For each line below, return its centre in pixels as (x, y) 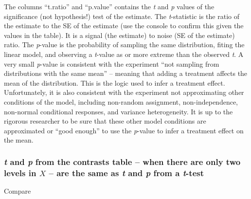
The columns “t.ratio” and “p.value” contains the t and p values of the (109, 6)
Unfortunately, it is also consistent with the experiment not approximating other (124, 92)
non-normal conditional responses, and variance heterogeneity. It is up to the (118, 111)
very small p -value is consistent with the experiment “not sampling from (112, 63)
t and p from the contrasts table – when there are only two (122, 161)
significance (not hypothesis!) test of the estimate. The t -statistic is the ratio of (122, 16)
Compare (18, 191)
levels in (20, 172)
